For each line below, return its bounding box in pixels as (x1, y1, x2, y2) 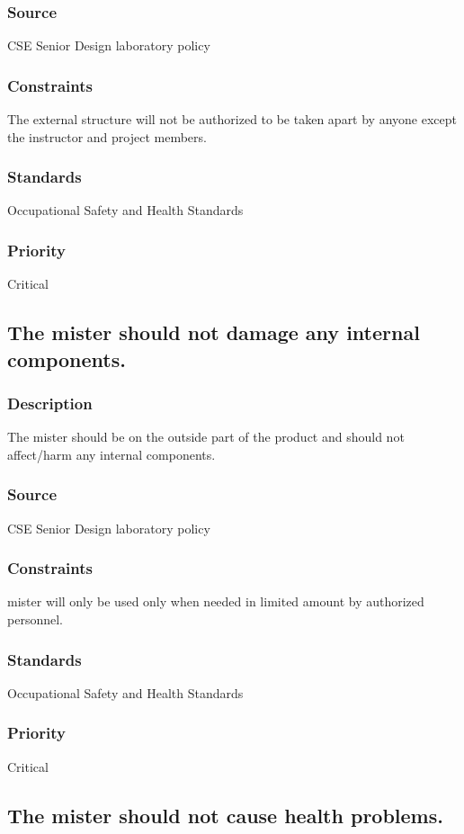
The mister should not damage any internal (7, 318, 420, 346)
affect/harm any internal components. (7, 444, 216, 463)
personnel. (7, 610, 63, 629)
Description (7, 391, 93, 414)
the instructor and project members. (7, 127, 207, 146)
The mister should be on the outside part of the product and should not (7, 427, 405, 446)
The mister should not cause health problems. (7, 801, 443, 829)
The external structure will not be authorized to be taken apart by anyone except (7, 110, 457, 129)
